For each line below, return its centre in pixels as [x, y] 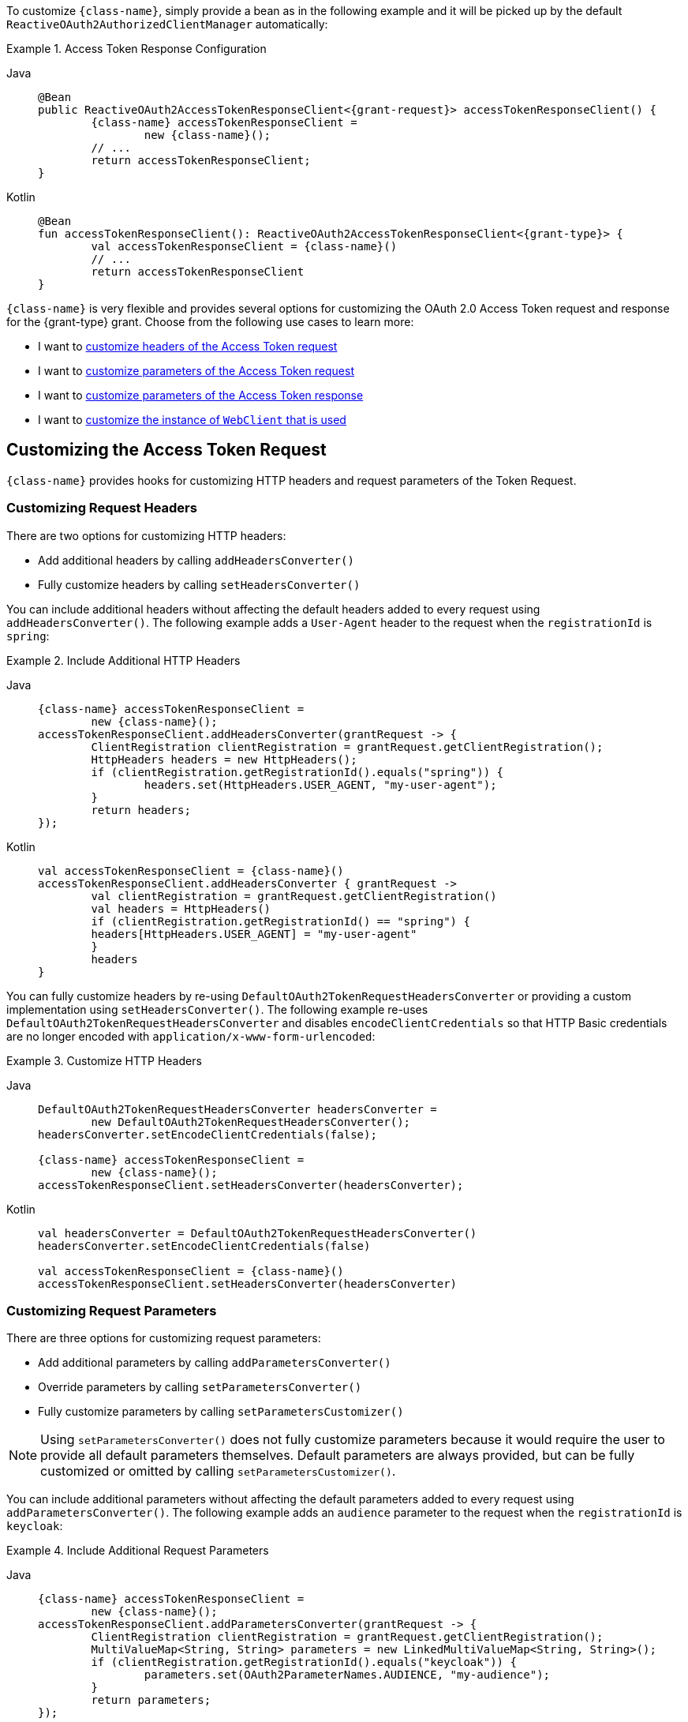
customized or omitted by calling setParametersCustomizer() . [218, 1471]
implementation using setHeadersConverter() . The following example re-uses [217, 1009]
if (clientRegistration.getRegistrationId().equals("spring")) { [297, 772]
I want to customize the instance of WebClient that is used [192, 420]
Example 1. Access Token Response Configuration [136, 49]
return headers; [141, 810]
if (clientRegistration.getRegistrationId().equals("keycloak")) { [304, 1662]
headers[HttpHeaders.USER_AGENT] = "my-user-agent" [254, 934]
